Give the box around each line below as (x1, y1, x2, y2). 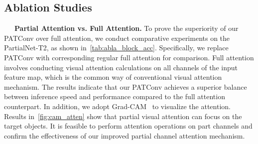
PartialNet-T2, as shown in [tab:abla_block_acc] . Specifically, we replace (4, 42, 229, 53)
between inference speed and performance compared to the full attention (4, 91, 225, 102)
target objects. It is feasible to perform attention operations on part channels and (4, 121, 253, 131)
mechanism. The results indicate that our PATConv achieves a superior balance (4, 81, 247, 92)
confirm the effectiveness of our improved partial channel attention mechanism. (4, 130, 245, 141)
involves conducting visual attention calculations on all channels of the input (4, 62, 238, 72)
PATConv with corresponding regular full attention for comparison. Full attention (4, 52, 254, 62)
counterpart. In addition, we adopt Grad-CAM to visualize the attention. (4, 101, 231, 111)
